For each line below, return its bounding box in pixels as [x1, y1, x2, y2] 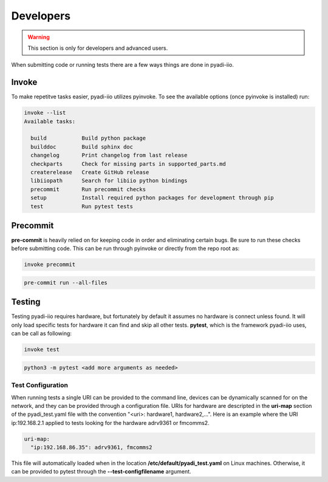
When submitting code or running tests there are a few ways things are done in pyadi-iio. [11, 61, 234, 69]
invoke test [24, 346, 60, 353]
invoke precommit [24, 261, 76, 268]
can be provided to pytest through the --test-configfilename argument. [11, 468, 191, 475]
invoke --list [24, 109, 66, 117]
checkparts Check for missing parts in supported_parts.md [30, 160, 226, 167]
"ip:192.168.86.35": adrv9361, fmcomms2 [30, 444, 152, 451]
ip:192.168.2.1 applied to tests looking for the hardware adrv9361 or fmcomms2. [11, 419, 210, 426]
